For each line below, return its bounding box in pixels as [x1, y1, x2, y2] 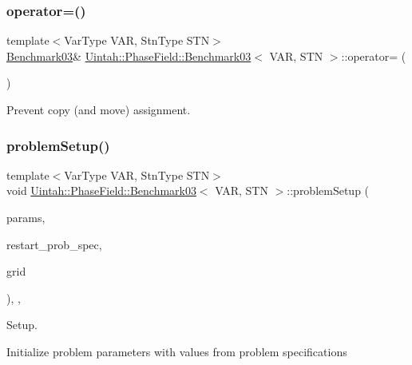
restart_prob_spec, [6, 236, 102, 252]
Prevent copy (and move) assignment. [6, 101, 191, 117]
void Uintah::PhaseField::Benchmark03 [6, 182, 196, 199]
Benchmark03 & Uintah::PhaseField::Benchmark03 [6, 47, 252, 64]
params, [6, 209, 46, 225]
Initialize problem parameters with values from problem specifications [6, 343, 347, 359]
